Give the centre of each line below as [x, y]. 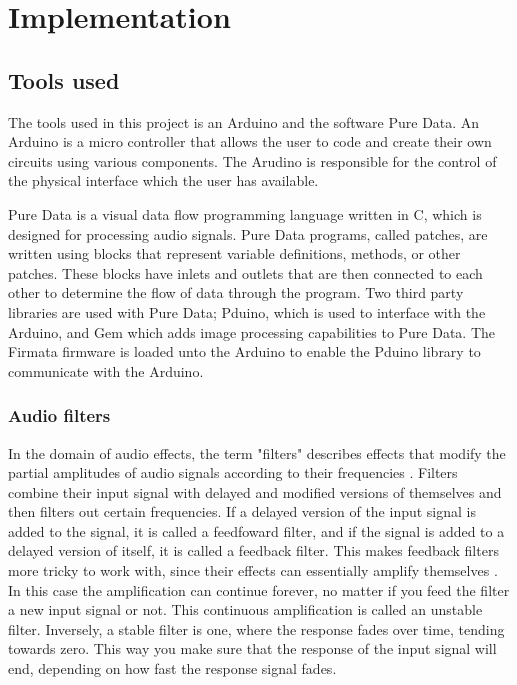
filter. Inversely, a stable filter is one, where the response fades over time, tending [256, 628]
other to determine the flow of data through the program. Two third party [236, 292]
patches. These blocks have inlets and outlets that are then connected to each [245, 272]
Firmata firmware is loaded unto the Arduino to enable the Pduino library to [244, 351]
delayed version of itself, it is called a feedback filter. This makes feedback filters [253, 550]
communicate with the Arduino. [106, 370]
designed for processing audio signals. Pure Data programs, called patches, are [248, 233]
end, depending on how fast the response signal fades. [172, 668]
